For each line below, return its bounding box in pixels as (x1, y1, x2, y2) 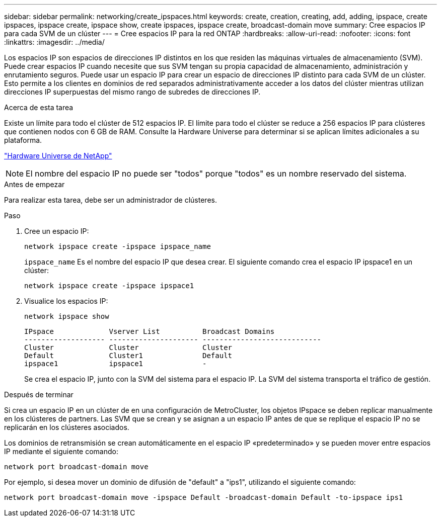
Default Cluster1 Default (24, 352, 233, 360)
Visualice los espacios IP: (24, 297, 108, 305)
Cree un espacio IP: (24, 227, 89, 235)
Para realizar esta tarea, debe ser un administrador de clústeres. (4, 196, 217, 204)
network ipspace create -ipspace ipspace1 (24, 282, 194, 290)
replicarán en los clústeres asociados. (4, 423, 129, 431)
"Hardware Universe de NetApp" (4, 151, 112, 160)
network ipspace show (24, 312, 109, 320)
